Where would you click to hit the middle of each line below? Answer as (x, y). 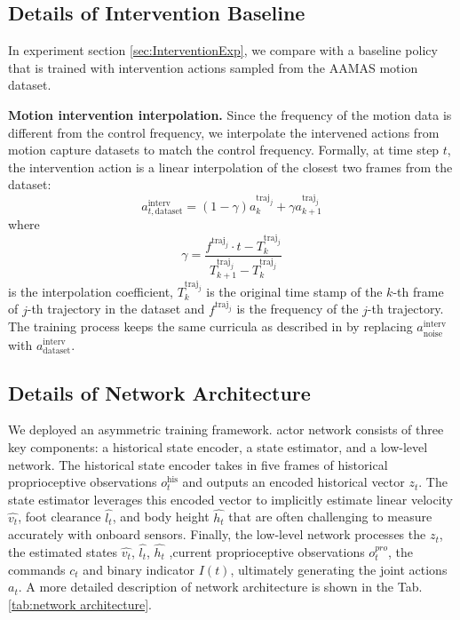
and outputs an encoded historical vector (293, 482)
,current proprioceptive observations (267, 551)
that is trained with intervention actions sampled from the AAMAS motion (213, 67)
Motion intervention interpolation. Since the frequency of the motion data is (230, 114)
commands (37, 569)
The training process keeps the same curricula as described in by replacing (210, 326)
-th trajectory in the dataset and (116, 309)
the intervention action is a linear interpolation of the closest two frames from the (230, 167)
